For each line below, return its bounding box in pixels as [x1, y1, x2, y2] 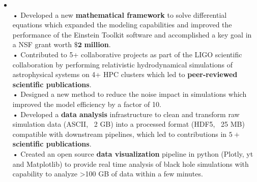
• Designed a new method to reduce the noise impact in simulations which [12, 89, 247, 99]
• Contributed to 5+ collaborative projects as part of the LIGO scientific [12, 49, 242, 59]
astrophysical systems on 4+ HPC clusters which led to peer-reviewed [12, 69, 238, 80]
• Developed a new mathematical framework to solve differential [12, 9, 227, 20]
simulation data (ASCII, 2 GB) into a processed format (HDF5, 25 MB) [12, 119, 245, 129]
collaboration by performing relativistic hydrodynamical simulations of [12, 59, 233, 69]
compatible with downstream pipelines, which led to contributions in [12, 128, 227, 139]
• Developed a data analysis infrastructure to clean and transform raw [12, 108, 240, 119]
